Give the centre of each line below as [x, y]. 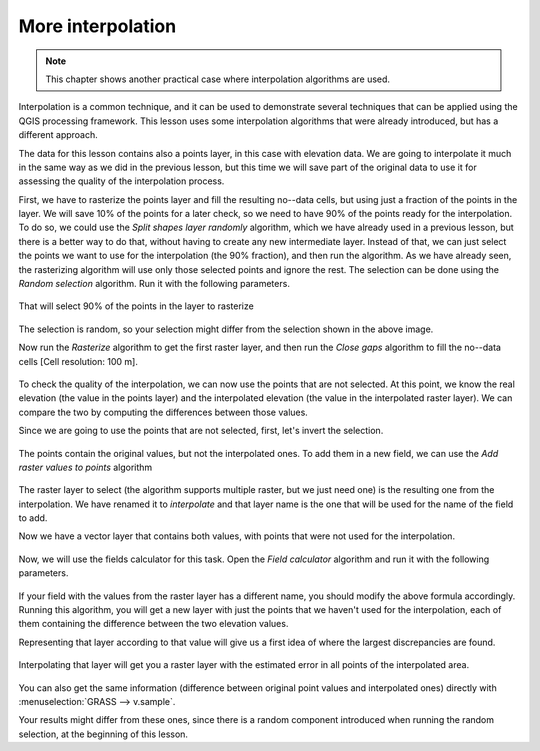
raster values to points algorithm [85, 467]
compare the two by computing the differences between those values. [163, 412]
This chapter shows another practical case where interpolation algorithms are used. [217, 79]
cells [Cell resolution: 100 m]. [78, 361]
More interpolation [97, 26]
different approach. [58, 135]
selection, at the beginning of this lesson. [103, 734]
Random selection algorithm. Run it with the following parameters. [154, 284]
